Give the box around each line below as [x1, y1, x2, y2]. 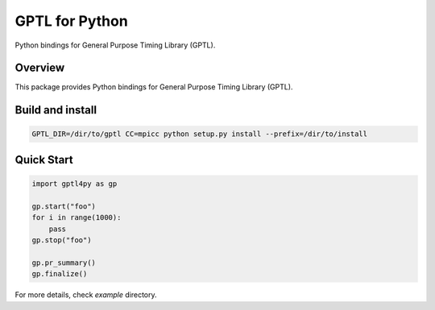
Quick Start [14, 153, 73, 167]
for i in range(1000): [31, 213, 122, 222]
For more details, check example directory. [14, 290, 157, 300]
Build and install [14, 103, 97, 117]
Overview [14, 61, 65, 75]
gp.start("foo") [31, 201, 97, 211]
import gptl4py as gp [31, 180, 118, 188]
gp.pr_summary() [31, 258, 97, 267]
